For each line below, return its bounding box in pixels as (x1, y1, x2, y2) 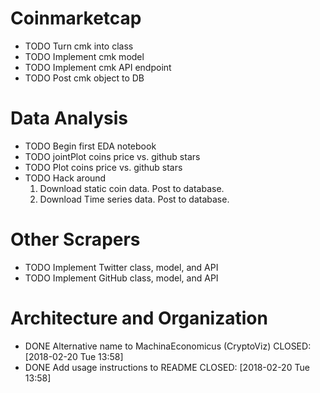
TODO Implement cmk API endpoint (24, 61, 172, 73)
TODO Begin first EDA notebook (24, 140, 157, 152)
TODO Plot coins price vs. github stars (24, 161, 183, 173)
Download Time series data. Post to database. (39, 193, 230, 205)
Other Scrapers (10, 228, 141, 251)
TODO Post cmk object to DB (24, 72, 145, 84)
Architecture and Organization (10, 307, 268, 329)
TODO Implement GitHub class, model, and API (24, 272, 219, 284)
